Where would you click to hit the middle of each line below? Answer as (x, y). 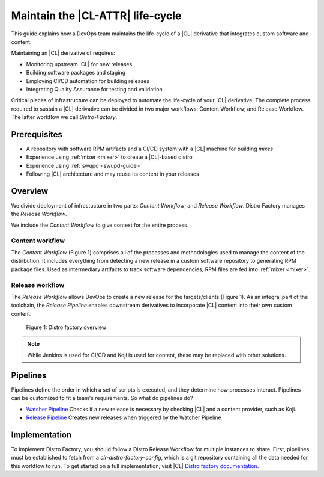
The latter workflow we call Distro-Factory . (64, 117)
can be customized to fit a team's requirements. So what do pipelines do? (102, 398)
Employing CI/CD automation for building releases (88, 81)
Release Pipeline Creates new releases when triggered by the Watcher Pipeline (124, 417)
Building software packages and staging (76, 73)
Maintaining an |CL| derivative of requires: (63, 53)
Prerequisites (37, 134)
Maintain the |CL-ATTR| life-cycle (96, 16)
